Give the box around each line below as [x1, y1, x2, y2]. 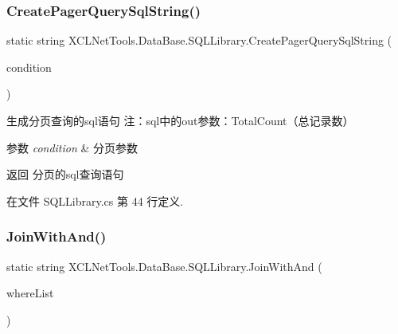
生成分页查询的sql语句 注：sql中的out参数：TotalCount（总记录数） [6, 112, 354, 128]
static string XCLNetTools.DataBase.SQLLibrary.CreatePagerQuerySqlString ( [6, 32, 392, 49]
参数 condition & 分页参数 [6, 139, 139, 155]
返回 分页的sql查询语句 [6, 166, 124, 183]
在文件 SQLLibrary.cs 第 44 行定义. [6, 192, 184, 209]
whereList [6, 285, 54, 301]
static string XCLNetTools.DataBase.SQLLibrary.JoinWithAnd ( [6, 257, 322, 274]
